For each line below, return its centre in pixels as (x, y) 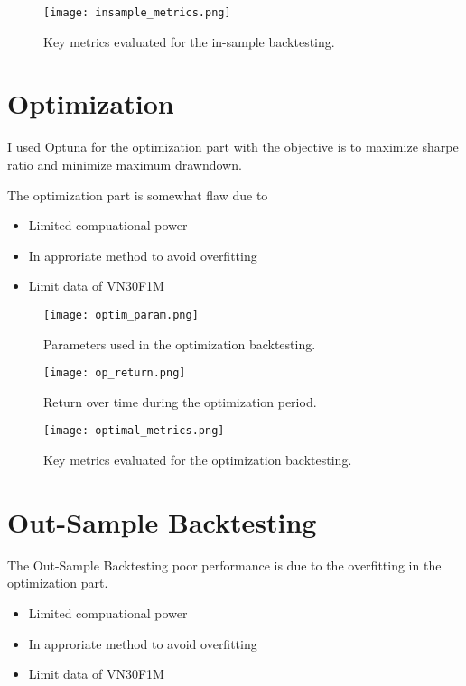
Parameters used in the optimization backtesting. (180, 343)
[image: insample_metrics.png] (137, 13)
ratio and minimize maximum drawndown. (125, 164)
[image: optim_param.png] (121, 315)
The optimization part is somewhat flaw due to (138, 195)
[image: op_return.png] (115, 373)
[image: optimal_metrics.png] (134, 431)
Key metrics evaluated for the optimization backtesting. (198, 460)
